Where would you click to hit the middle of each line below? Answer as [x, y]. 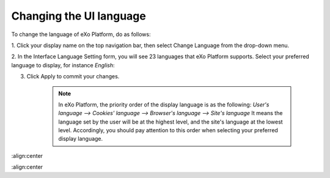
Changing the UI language [79, 16]
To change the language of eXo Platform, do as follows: [81, 34]
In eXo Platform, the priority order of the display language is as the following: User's [164, 105]
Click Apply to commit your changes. [73, 76]
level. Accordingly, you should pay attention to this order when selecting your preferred [168, 130]
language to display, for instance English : [63, 65]
